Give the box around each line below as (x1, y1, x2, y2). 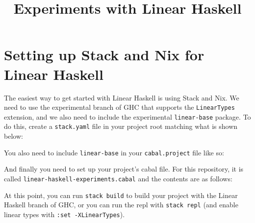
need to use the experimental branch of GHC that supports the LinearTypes (4, 102, 235, 112)
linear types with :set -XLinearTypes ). (4, 209, 125, 219)
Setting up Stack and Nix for (4, 45, 204, 65)
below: (4, 131, 23, 141)
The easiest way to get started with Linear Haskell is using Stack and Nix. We (4, 92, 239, 102)
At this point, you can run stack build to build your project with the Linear (4, 190, 238, 200)
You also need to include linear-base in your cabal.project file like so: (4, 147, 224, 157)
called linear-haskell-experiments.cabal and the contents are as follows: (4, 173, 232, 183)
